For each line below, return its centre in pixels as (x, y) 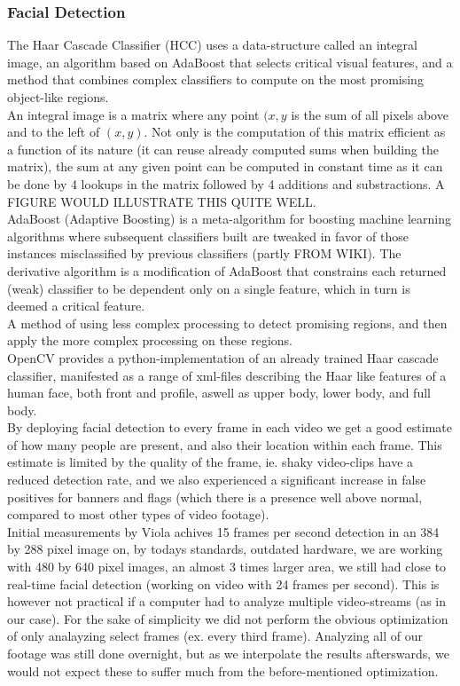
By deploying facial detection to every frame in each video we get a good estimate (230, 427)
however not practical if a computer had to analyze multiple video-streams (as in (227, 601)
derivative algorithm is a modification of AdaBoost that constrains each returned (227, 270)
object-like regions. (58, 97)
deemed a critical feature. (76, 306)
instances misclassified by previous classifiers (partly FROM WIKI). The (204, 253)
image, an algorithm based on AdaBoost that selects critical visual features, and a (230, 62)
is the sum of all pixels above (370, 114)
